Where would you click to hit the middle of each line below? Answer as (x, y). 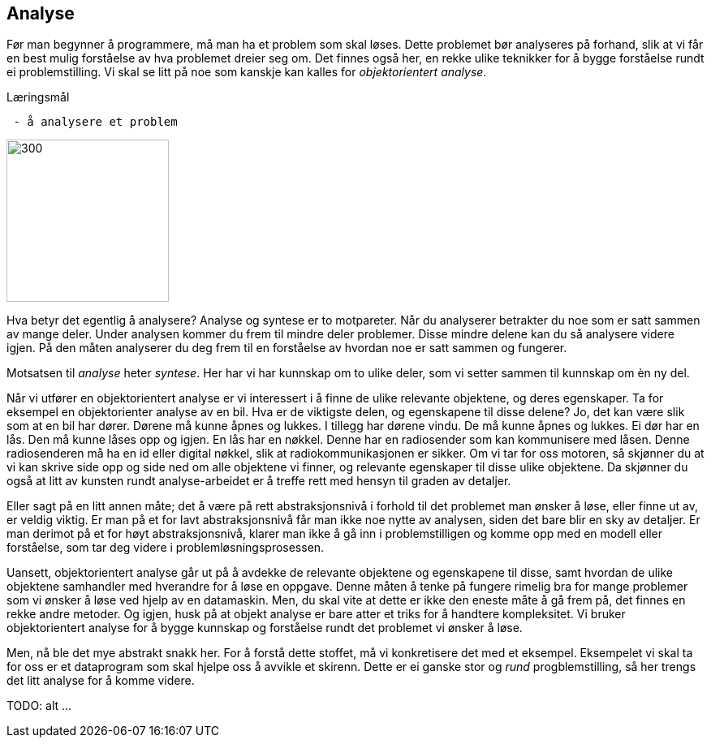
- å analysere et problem (95, 122)
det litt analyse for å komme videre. (101, 681)
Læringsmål (38, 97)
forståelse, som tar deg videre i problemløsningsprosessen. (166, 548)
